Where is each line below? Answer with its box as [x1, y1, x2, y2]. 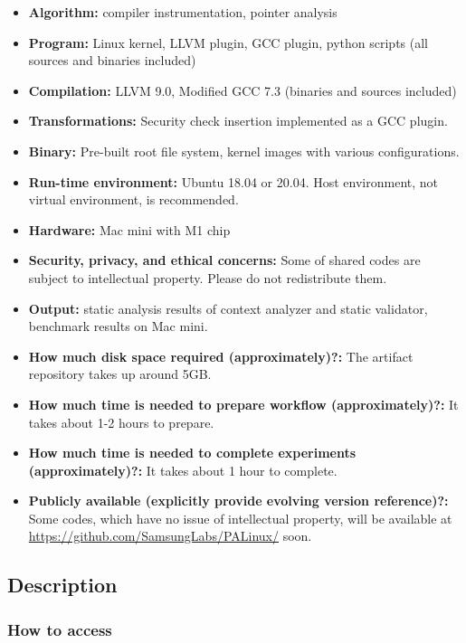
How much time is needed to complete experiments [28, 443, 357, 462]
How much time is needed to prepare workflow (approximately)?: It [28, 394, 459, 413]
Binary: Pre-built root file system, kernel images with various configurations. [28, 141, 460, 160]
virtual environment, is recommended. [28, 190, 239, 209]
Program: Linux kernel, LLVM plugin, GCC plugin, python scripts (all [28, 33, 428, 52]
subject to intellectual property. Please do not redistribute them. [28, 268, 387, 287]
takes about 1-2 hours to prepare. [28, 412, 214, 431]
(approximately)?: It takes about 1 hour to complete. [28, 460, 338, 479]
